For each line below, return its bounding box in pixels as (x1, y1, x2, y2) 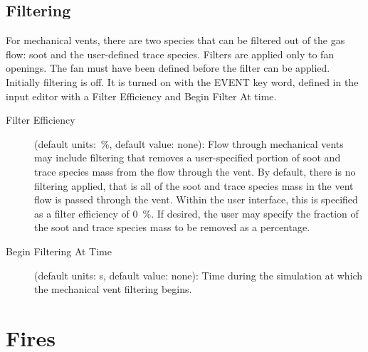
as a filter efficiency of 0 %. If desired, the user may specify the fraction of (34, 206, 359, 220)
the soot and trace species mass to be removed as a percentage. (34, 220, 310, 235)
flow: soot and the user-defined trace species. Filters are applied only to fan (6, 46, 335, 61)
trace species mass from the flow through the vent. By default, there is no (34, 164, 356, 178)
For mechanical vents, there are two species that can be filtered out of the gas (6, 33, 345, 48)
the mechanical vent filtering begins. (34, 282, 192, 297)
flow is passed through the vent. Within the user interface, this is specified (34, 192, 358, 207)
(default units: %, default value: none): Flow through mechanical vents (34, 136, 344, 151)
